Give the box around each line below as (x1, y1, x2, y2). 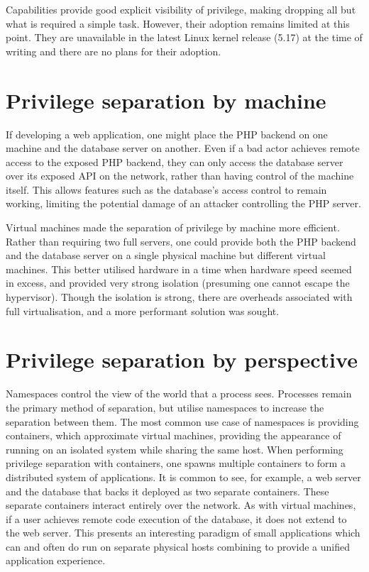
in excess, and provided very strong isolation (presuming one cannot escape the (6, 275, 350, 290)
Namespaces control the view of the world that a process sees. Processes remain (6, 386, 352, 401)
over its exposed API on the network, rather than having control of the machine (6, 168, 354, 183)
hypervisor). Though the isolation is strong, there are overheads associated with (6, 290, 353, 304)
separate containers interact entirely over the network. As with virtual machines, (6, 497, 356, 512)
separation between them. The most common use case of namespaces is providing (6, 414, 359, 429)
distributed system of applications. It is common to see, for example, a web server (6, 469, 361, 484)
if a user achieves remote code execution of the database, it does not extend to (6, 511, 347, 526)
